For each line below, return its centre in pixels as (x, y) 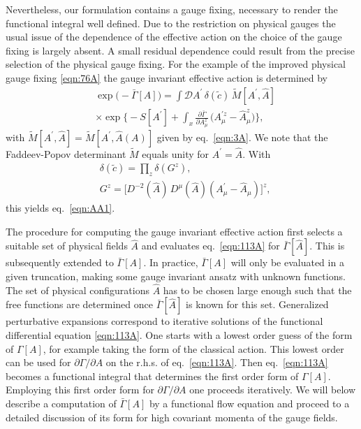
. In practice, (171, 262)
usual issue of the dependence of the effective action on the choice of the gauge (174, 37)
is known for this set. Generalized (257, 304)
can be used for (38, 362)
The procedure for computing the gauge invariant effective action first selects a (174, 231)
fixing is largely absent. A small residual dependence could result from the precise (180, 50)
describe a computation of (61, 403)
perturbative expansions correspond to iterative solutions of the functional (164, 321)
